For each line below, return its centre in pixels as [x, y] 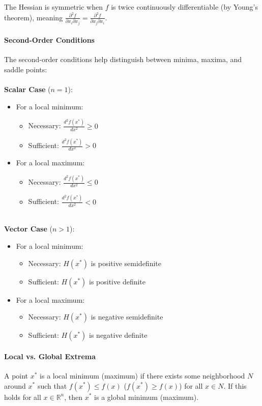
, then [74, 397]
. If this [235, 385]
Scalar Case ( [27, 89]
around [15, 385]
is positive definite [118, 281]
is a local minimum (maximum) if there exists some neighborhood [142, 375]
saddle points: [26, 69]
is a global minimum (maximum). [147, 397]
